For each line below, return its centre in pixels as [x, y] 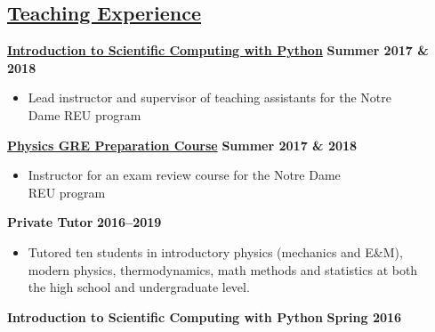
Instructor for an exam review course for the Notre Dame [184, 175]
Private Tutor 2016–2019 [85, 222]
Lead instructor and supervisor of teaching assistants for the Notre [209, 97]
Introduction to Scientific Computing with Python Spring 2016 [205, 316]
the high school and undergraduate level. [139, 287]
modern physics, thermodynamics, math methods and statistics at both [223, 269]
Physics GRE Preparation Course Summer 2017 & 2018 [182, 145]
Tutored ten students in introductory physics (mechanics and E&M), [215, 251]
